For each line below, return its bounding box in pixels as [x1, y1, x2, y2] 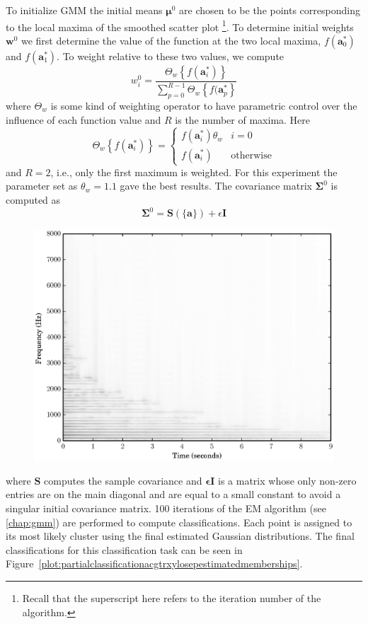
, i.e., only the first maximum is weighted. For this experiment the [50, 164, 338, 179]
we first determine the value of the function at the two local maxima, [21, 33, 321, 47]
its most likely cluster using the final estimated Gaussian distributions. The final [6, 528, 355, 543]
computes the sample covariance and [44, 473, 202, 487]
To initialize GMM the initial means [6, 3, 163, 17]
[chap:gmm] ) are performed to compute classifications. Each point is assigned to [6, 514, 352, 529]
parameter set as [6, 178, 78, 193]
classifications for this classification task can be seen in [6, 542, 243, 557]
